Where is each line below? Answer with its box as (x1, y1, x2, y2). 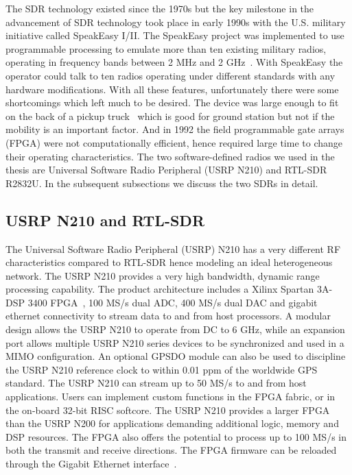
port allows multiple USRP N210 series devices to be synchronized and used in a (5, 335, 344, 350)
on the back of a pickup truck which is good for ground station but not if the (5, 108, 335, 123)
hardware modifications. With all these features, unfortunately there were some (5, 82, 339, 96)
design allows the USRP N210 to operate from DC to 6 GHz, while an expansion (5, 322, 345, 337)
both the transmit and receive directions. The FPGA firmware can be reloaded (5, 443, 337, 457)
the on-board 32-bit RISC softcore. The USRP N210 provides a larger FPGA (5, 402, 330, 417)
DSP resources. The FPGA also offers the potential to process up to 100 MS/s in (5, 429, 347, 443)
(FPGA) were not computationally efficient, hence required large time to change (5, 135, 343, 149)
